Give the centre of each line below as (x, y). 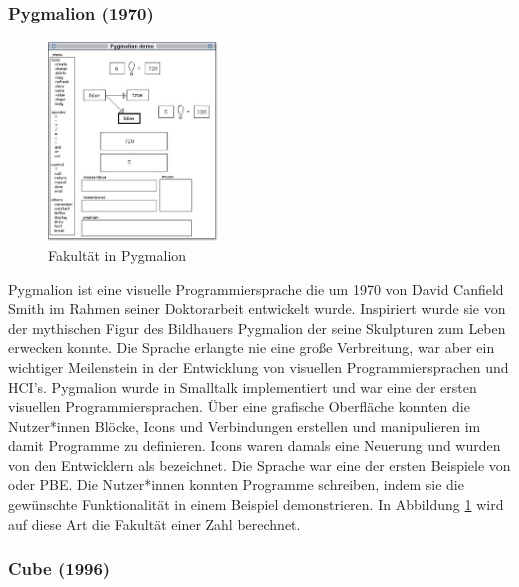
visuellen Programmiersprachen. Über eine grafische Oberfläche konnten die (239, 406)
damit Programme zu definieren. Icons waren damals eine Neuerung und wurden (254, 445)
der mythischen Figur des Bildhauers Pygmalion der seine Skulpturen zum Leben (257, 327)
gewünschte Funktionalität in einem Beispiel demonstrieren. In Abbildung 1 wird (256, 504)
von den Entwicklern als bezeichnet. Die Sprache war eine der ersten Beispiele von (259, 464)
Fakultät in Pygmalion (117, 254)
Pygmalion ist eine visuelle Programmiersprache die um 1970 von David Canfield (256, 288)
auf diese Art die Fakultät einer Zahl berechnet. (154, 523)
